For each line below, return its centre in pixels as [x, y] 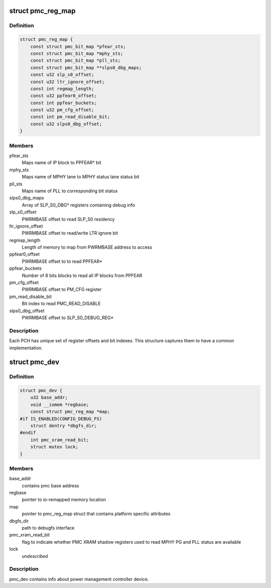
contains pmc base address [50, 485]
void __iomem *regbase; [59, 405]
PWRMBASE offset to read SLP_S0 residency [68, 219]
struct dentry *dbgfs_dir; [64, 426]
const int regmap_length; [62, 89]
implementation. [26, 348]
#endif [28, 433]
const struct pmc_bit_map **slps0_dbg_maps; [86, 67]
